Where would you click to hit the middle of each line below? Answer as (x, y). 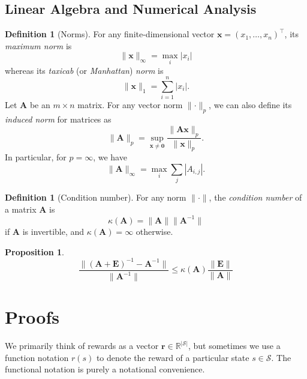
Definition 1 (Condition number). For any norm (96, 197)
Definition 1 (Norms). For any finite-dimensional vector (110, 34)
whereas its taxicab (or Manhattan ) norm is (84, 70)
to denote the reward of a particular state (173, 357)
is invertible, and (53, 231)
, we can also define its (250, 105)
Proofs (32, 317)
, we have (110, 157)
